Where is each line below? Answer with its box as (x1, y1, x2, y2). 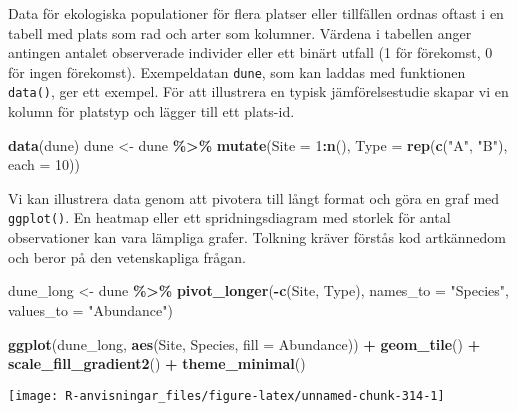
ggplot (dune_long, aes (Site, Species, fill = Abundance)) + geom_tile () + (8, 333, 481, 354)
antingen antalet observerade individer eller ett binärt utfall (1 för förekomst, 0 (8, 42, 493, 63)
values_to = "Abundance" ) (8, 299, 173, 320)
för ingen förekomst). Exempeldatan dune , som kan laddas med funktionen (8, 61, 466, 82)
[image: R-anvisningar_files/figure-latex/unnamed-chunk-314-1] (8, 388, 445, 403)
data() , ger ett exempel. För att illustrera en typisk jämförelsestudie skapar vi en (8, 81, 509, 102)
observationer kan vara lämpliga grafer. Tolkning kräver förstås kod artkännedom (8, 227, 507, 248)
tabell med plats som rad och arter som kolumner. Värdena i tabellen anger (8, 22, 472, 43)
